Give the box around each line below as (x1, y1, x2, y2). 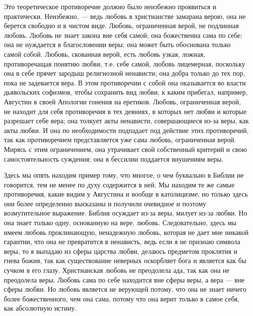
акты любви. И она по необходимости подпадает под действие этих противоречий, (4, 125, 249, 135)
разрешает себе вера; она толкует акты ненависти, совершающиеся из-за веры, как (4, 116, 249, 126)
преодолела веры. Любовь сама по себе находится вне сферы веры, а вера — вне (4, 274, 245, 284)
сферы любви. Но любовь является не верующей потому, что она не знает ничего (4, 284, 247, 294)
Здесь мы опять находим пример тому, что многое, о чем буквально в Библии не (4, 170, 244, 180)
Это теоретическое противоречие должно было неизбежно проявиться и (4, 1, 217, 11)
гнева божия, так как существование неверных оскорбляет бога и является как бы (4, 255, 247, 266)
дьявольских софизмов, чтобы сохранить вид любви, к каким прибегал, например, (4, 87, 248, 97)
